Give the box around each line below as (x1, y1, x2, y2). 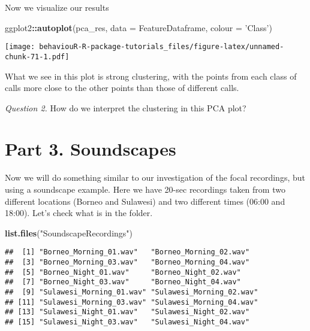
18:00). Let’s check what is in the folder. (5, 207, 153, 219)
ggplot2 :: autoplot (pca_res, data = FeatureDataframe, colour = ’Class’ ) (5, 21, 272, 34)
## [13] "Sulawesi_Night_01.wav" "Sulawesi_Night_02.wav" (5, 308, 250, 317)
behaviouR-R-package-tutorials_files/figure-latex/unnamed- (39, 42, 284, 51)
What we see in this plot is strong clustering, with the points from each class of (5, 69, 297, 82)
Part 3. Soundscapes (5, 136, 176, 161)
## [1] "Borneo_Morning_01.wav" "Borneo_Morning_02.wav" (5, 248, 250, 257)
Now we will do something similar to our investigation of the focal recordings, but (5, 171, 305, 184)
